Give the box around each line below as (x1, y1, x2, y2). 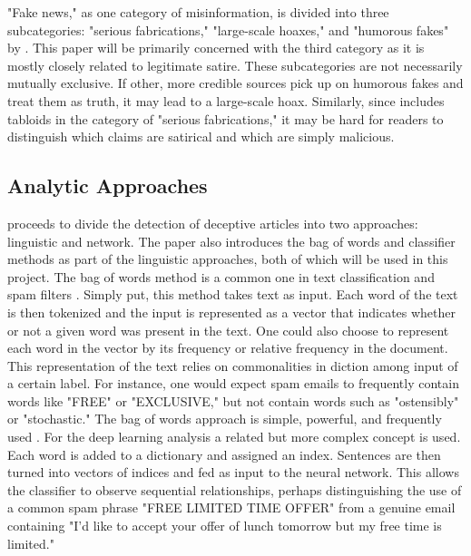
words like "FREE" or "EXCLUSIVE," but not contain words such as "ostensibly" (7, 391, 459, 410)
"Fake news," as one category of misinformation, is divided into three (7, 3, 389, 21)
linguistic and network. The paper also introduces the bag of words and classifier (7, 231, 456, 250)
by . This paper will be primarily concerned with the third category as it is (7, 38, 425, 57)
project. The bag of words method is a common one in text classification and (7, 267, 435, 286)
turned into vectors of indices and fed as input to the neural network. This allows (7, 463, 459, 482)
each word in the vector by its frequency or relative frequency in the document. (7, 338, 448, 357)
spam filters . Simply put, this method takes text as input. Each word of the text (7, 285, 458, 304)
